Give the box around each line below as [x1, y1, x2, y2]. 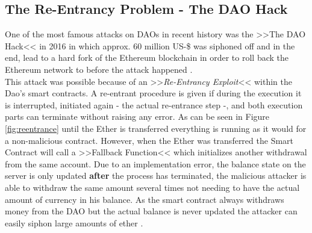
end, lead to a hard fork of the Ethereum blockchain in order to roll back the [5, 51, 289, 64]
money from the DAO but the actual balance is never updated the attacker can [5, 205, 298, 217]
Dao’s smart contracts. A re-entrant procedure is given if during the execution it [5, 87, 302, 99]
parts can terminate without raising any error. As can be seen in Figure [5, 110, 270, 123]
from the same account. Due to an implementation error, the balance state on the [5, 157, 306, 170]
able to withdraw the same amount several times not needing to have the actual [5, 181, 300, 193]
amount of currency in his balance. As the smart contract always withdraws [5, 193, 284, 205]
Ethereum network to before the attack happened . [5, 63, 193, 75]
